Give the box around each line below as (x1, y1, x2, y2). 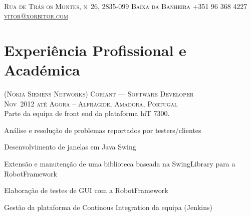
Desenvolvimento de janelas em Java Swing (4, 141, 136, 152)
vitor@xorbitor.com (4, 10, 68, 21)
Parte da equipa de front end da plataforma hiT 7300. (4, 108, 170, 118)
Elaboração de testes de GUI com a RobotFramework (4, 185, 168, 195)
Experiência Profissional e (4, 39, 186, 60)
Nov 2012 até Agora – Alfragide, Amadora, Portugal (4, 98, 178, 108)
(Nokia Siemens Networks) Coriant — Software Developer (4, 88, 194, 99)
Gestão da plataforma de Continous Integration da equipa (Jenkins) (4, 201, 212, 212)
